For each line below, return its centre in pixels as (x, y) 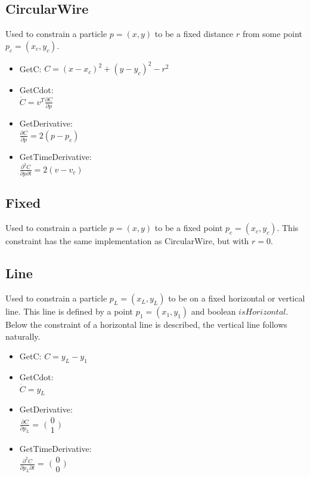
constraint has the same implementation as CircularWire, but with (127, 241)
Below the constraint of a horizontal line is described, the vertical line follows (146, 324)
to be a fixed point (189, 228)
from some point (272, 34)
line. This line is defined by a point (69, 311)
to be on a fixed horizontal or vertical (237, 298)
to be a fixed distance (194, 34)
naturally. (23, 336)
